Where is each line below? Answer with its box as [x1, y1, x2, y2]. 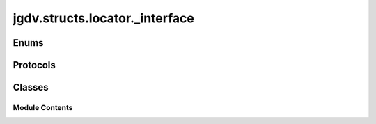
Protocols [13, 59, 56, 71]
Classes [13, 82, 49, 93]
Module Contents [13, 102, 73, 112]
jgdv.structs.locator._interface [13, 10, 194, 26]
